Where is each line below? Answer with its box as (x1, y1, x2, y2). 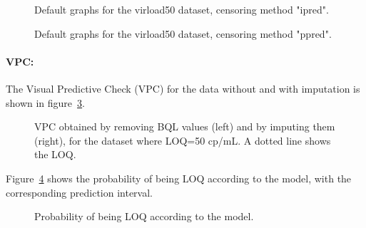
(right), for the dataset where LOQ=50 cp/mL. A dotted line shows (34, 133, 331, 147)
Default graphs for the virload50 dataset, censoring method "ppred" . (34, 26, 332, 41)
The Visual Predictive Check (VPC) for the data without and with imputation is (6, 81, 360, 95)
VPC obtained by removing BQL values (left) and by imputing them (34, 119, 335, 134)
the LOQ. (34, 147, 76, 162)
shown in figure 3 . (6, 95, 85, 110)
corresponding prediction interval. (6, 185, 153, 199)
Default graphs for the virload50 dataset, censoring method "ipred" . (34, 2, 329, 16)
